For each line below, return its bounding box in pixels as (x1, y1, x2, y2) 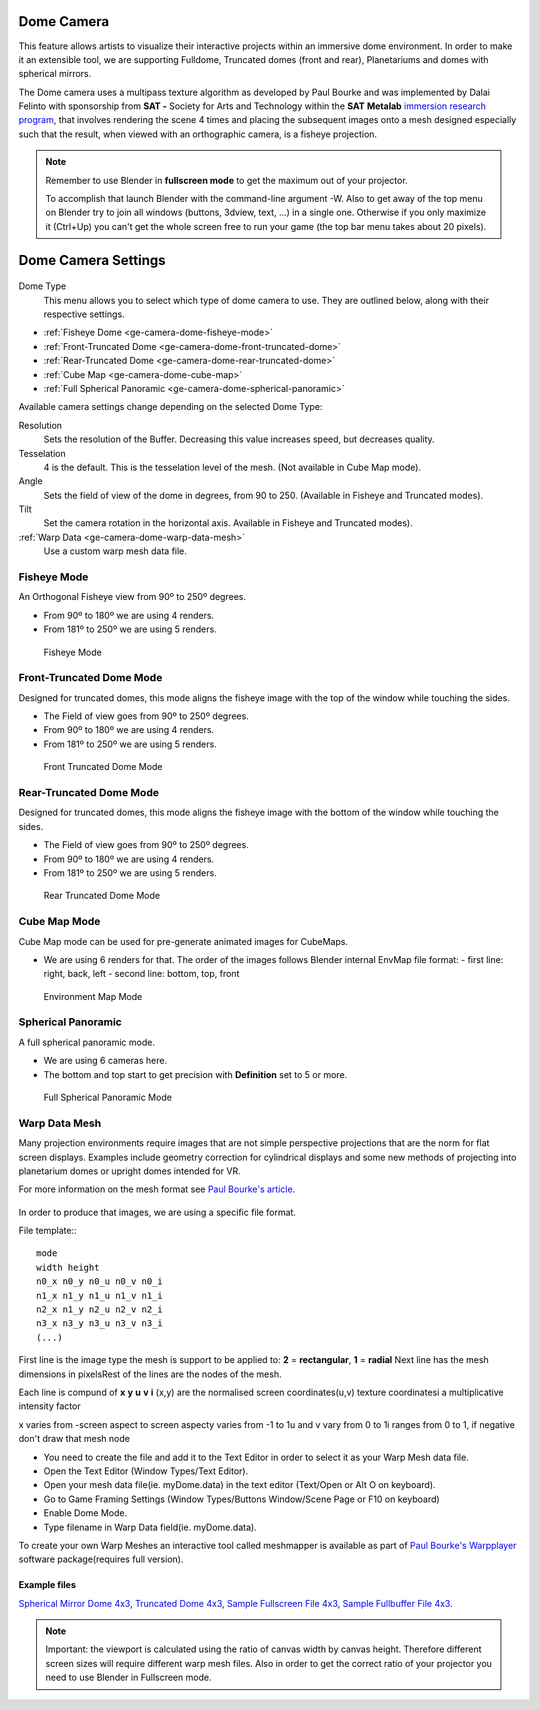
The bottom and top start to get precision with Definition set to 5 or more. (43, 1068, 348, 1080)
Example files (18, 1579, 77, 1591)
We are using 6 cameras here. (43, 1055, 168, 1067)
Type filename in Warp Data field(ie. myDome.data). (43, 1521, 257, 1533)
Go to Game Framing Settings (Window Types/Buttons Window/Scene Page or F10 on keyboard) (43, 1493, 440, 1505)
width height (36, 1261, 100, 1273)
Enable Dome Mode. (43, 1507, 128, 1519)
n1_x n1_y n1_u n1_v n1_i (36, 1290, 164, 1301)
